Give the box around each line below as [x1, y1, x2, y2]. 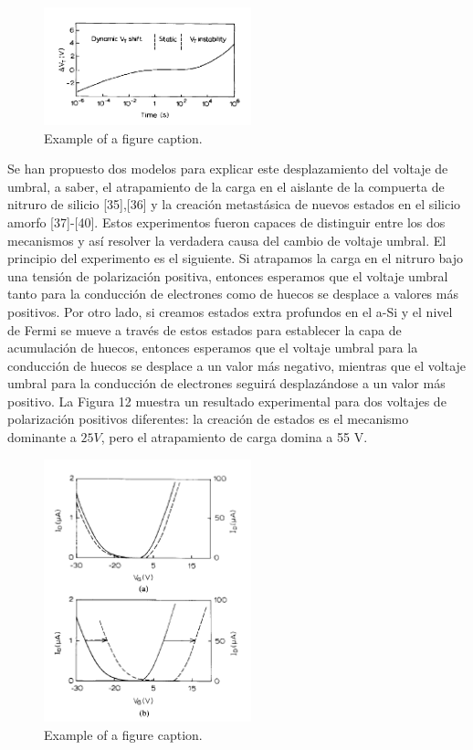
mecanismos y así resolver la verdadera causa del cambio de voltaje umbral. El [7, 230, 447, 249]
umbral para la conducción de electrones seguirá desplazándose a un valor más [7, 374, 446, 393]
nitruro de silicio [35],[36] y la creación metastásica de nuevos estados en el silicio [7, 195, 461, 214]
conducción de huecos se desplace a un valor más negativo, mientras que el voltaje [7, 355, 467, 375]
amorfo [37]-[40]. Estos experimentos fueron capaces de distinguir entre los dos [7, 212, 446, 231]
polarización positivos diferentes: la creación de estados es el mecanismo [7, 409, 409, 428]
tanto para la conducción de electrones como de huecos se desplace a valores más [7, 284, 458, 303]
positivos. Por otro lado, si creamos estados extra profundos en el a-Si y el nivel [7, 301, 453, 321]
